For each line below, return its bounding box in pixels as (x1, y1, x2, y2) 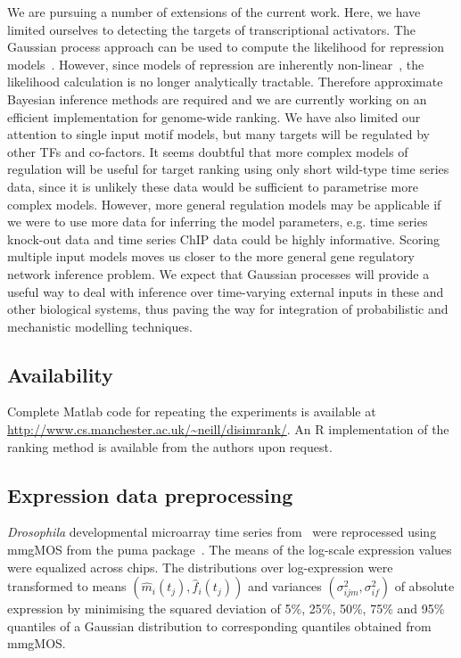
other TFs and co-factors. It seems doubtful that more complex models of (7, 142, 408, 160)
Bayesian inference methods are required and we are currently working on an (7, 89, 427, 108)
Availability (7, 360, 113, 388)
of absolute (394, 577, 455, 596)
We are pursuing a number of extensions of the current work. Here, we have (7, 3, 421, 21)
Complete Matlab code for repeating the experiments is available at (7, 402, 376, 421)
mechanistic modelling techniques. (7, 317, 193, 335)
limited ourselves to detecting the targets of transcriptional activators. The (7, 20, 416, 38)
